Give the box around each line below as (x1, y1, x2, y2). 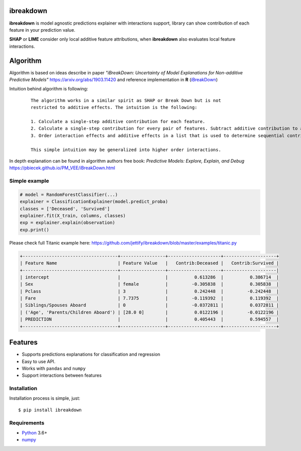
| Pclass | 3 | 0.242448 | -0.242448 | (20, 288, 279, 294)
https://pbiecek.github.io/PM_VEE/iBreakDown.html (9, 165, 115, 171)
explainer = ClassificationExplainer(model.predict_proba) (20, 199, 168, 204)
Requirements (9, 419, 45, 426)
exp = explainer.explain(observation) (20, 220, 115, 225)
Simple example (9, 177, 50, 184)
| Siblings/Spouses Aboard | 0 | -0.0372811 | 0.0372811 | (20, 302, 279, 308)
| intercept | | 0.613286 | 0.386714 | (20, 274, 279, 280)
